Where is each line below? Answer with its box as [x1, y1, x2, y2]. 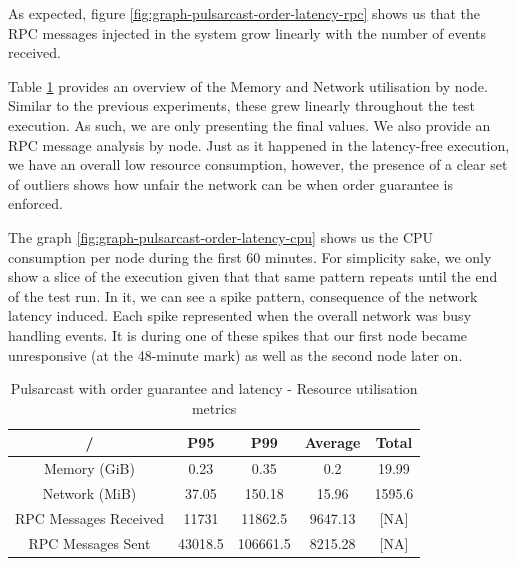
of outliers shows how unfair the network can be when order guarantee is [8, 173, 454, 194]
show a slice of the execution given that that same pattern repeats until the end [8, 266, 498, 287]
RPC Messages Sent [28, 532, 151, 553]
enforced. [8, 193, 63, 214]
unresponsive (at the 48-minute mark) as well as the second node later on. [8, 344, 463, 365]
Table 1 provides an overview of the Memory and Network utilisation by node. [8, 75, 488, 96]
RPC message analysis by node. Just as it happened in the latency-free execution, [8, 134, 510, 155]
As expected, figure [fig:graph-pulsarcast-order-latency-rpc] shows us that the [8, 3, 481, 23]
